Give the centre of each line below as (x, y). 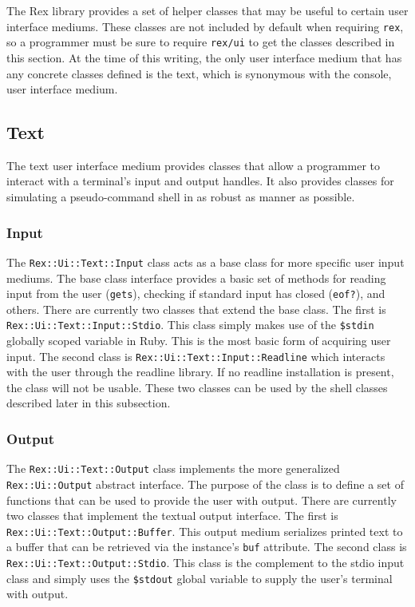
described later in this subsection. (89, 403)
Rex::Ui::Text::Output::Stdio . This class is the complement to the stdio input (206, 563)
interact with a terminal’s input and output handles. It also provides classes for (200, 181)
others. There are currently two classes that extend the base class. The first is (196, 309)
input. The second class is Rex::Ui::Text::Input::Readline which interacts (196, 356)
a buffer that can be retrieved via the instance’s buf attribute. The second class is (207, 547)
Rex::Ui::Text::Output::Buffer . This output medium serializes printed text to (205, 531)
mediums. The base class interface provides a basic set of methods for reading (196, 278)
